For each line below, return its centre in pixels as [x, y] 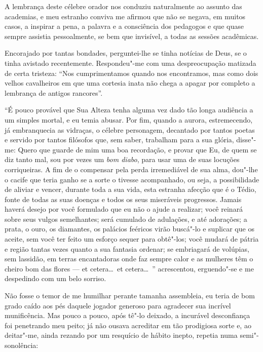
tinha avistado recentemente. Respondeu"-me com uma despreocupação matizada [130, 63]
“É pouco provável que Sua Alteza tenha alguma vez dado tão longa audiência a [129, 110]
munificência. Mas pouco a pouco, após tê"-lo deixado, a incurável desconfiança [127, 315]
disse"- [246, 140]
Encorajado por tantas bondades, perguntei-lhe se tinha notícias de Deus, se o [126, 53]
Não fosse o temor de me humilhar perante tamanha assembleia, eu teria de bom [130, 296]
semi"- [249, 335]
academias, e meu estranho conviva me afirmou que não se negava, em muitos [125, 16]
